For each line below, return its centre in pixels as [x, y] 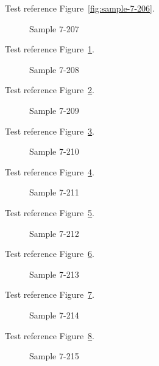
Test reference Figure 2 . [50, 90]
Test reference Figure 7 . [50, 294]
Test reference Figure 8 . [50, 335]
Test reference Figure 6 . [50, 254]
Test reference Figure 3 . [50, 131]
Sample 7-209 [54, 110]
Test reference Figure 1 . [50, 49]
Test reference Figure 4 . [50, 171]
